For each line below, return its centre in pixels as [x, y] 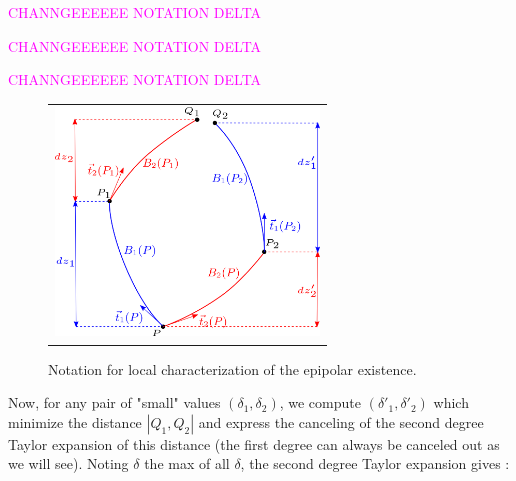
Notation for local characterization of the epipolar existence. [232, 368]
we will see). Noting [68, 463]
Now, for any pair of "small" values [114, 402]
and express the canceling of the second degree [341, 421]
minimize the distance [75, 421]
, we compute [320, 402]
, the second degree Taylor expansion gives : [375, 463]
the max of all [187, 463]
